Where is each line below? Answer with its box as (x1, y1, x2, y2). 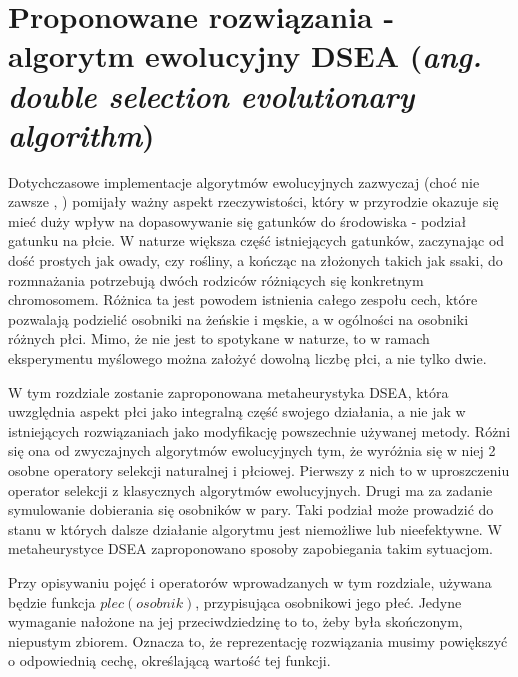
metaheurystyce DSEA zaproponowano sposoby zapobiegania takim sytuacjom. (8, 538, 493, 559)
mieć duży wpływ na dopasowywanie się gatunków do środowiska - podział (8, 210, 467, 231)
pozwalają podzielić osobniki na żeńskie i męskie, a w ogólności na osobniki (8, 308, 469, 329)
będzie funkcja (8, 591, 96, 612)
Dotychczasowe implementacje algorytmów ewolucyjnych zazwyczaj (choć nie (8, 171, 480, 192)
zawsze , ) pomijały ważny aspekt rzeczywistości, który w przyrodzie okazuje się (8, 191, 499, 212)
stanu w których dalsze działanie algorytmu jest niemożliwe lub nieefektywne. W (8, 518, 502, 539)
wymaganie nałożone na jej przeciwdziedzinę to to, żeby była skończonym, (8, 611, 463, 632)
